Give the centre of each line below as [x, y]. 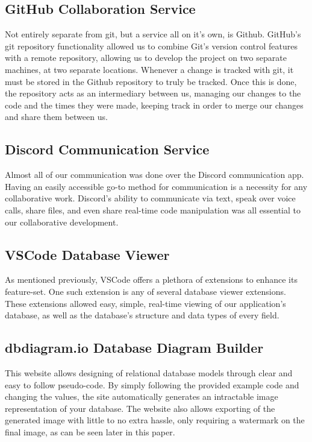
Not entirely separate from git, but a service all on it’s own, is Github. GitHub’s [153, 34]
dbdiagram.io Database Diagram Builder [134, 348]
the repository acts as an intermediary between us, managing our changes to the [153, 93]
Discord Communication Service [107, 149]
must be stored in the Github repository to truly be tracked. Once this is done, [151, 81]
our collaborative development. [62, 222]
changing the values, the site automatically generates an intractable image [142, 396]
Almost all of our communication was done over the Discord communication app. [154, 175]
